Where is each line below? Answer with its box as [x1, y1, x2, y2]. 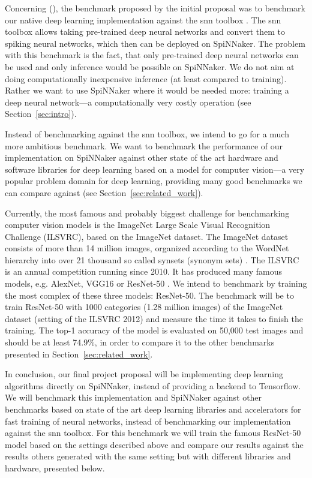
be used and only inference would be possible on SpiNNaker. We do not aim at [5, 60, 295, 73]
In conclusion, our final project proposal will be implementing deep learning [5, 368, 283, 380]
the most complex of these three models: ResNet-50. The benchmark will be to [5, 288, 294, 301]
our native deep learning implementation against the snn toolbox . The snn [5, 13, 281, 26]
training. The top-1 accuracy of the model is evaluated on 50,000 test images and [5, 324, 304, 336]
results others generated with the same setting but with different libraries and [5, 450, 291, 462]
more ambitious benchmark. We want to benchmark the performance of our [5, 139, 283, 152]
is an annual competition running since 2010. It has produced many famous [5, 265, 283, 278]
